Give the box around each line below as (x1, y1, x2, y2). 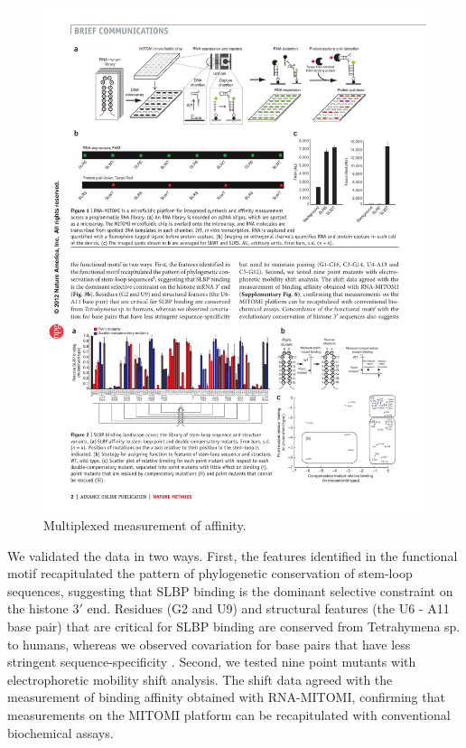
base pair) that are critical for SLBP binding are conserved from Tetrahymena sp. (7, 617, 461, 636)
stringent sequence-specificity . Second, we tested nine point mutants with (7, 652, 416, 671)
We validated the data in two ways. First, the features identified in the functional (7, 546, 458, 565)
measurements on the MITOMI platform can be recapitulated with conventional (7, 706, 451, 725)
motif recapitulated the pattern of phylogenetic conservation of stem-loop (7, 564, 413, 583)
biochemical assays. (7, 723, 114, 742)
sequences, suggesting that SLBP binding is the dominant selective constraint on (7, 581, 453, 600)
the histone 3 (7, 599, 79, 618)
